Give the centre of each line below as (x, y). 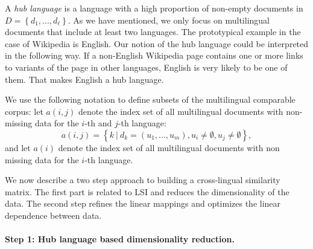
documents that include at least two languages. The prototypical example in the (153, 32)
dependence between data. (53, 215)
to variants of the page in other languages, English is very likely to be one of (146, 67)
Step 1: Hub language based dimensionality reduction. (120, 239)
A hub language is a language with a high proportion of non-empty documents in (154, 8)
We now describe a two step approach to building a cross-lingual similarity (143, 180)
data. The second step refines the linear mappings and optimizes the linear (143, 203)
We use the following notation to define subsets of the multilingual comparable (150, 99)
